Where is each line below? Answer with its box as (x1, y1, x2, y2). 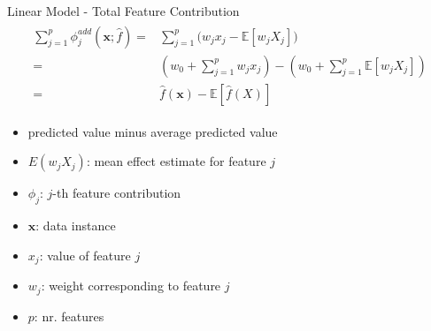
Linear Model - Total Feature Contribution (7, 2, 240, 19)
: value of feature (39, 245, 131, 264)
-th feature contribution (52, 184, 181, 202)
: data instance (35, 216, 116, 235)
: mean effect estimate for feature (86, 152, 266, 170)
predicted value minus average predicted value (27, 122, 278, 140)
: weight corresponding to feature (41, 276, 221, 295)
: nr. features (34, 306, 104, 325)
